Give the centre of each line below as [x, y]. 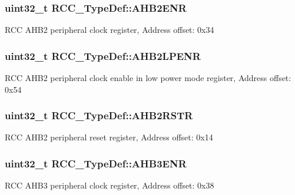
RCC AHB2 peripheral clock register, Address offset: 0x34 [110, 30]
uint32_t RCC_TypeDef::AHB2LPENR [103, 56]
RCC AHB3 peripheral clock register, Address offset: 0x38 [110, 185]
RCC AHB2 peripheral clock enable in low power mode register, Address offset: [148, 78]
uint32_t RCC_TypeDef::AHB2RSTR [99, 115]
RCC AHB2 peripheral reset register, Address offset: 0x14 [109, 137]
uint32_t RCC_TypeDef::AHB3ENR [96, 163]
